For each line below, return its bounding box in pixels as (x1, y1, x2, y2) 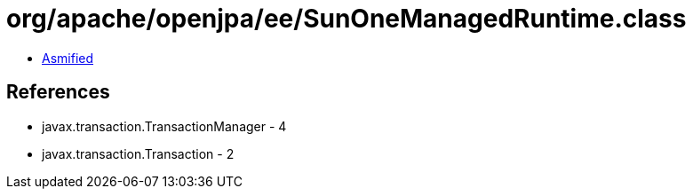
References (6, 81, 110, 104)
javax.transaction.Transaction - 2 (42, 145, 235, 161)
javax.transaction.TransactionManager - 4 (42, 118, 287, 134)
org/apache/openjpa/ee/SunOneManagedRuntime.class (6, 4, 687, 34)
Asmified (42, 50, 94, 66)
